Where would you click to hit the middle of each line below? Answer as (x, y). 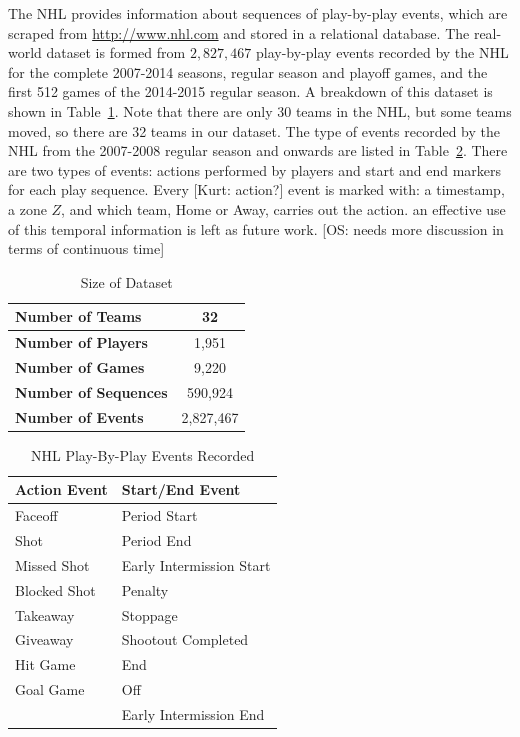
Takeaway (45, 614)
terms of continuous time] (86, 248)
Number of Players (81, 342)
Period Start (159, 515)
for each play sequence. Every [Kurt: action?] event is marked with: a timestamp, (256, 189)
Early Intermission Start (196, 564)
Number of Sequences (91, 391)
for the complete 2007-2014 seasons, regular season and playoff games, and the (248, 71)
